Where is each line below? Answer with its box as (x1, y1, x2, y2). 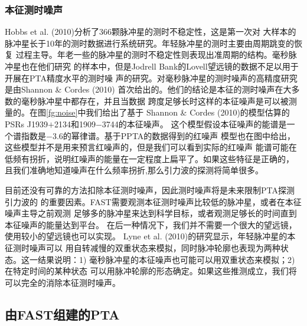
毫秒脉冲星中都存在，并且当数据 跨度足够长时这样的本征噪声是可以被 (21, 94, 289, 107)
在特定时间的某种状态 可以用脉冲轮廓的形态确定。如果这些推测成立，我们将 (5, 265, 297, 277)
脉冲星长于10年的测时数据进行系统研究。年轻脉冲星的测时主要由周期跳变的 (5, 37, 294, 49)
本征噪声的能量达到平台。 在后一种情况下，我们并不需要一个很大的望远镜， (5, 218, 297, 230)
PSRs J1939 (5, 117, 48, 130)
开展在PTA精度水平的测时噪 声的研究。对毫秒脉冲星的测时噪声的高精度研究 (5, 71, 298, 84)
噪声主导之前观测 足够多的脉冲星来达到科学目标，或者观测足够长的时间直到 (5, 207, 297, 219)
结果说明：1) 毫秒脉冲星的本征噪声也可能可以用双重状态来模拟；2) (37, 253, 295, 265)
